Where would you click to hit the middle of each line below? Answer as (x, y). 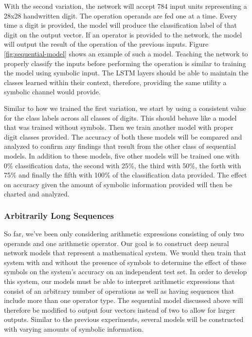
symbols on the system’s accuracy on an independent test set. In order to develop (126, 272)
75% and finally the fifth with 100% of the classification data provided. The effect (126, 175)
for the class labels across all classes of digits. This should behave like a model (120, 117)
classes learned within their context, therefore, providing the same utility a (115, 82)
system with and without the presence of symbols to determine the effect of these (125, 262)
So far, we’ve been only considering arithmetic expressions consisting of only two (124, 234)
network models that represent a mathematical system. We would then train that (125, 253)
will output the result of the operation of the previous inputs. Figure (106, 44)
